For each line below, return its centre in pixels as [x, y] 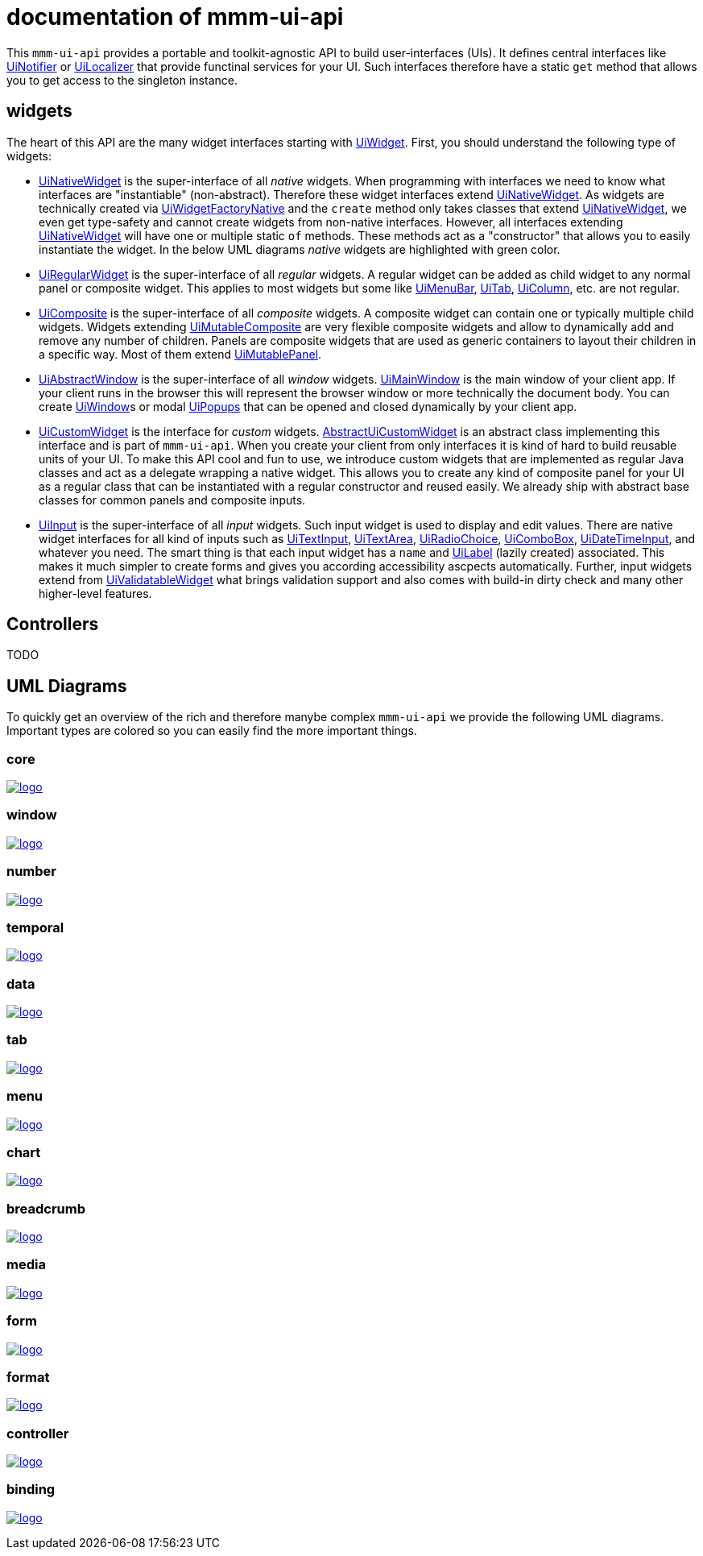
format [28, 1377]
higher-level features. [95, 593]
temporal [35, 927]
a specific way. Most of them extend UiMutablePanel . [180, 354]
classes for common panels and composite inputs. [172, 500]
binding [31, 1490]
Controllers [53, 624]
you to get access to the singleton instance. [122, 80]
